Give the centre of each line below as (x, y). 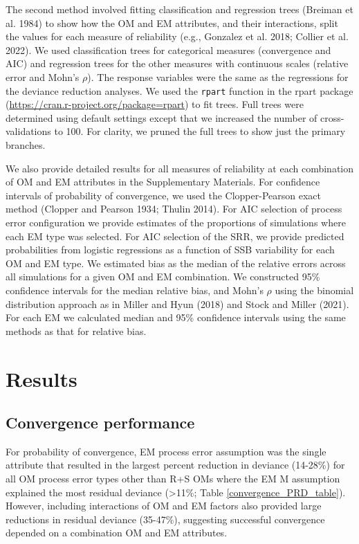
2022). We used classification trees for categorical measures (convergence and (168, 49)
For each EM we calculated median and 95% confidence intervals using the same (176, 317)
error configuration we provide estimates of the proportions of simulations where (176, 222)
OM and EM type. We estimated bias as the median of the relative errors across (176, 263)
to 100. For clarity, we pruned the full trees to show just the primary (200, 131)
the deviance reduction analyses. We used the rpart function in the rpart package (179, 90)
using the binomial (314, 290)
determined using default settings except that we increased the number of (162, 117)
